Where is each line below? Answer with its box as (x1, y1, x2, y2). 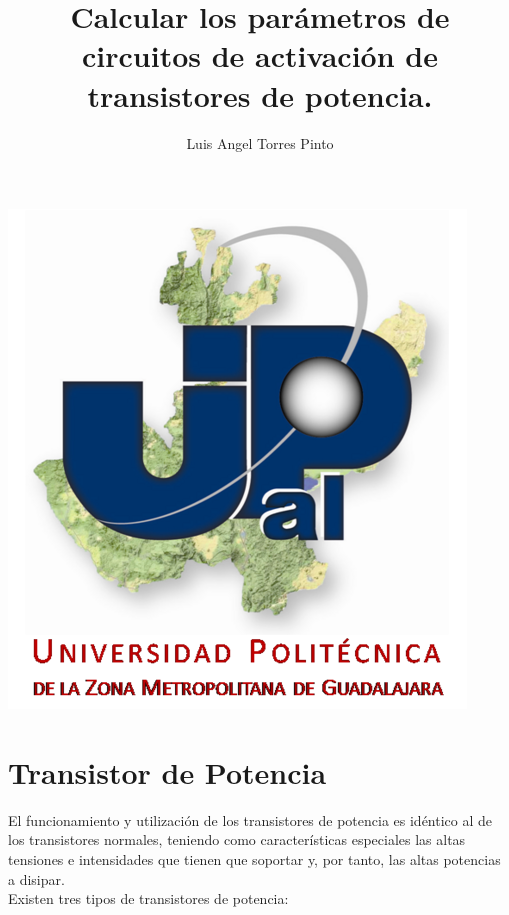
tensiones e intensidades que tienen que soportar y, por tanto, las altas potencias (8, 849, 501, 869)
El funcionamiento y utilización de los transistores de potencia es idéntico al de (8, 809, 493, 830)
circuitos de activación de (82, 35, 438, 76)
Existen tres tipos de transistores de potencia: (8, 888, 289, 909)
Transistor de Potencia (8, 751, 327, 792)
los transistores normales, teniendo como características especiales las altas (8, 829, 466, 850)
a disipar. (8, 868, 65, 889)
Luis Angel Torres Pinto (186, 132, 334, 153)
